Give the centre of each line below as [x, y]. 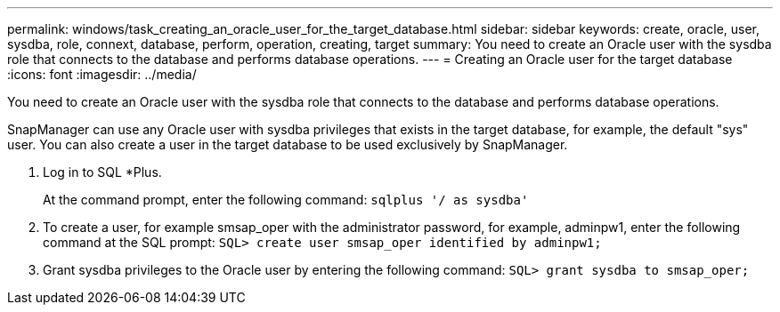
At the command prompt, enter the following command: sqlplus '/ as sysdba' [286, 200]
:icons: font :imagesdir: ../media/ [102, 74]
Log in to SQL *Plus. [102, 172]
